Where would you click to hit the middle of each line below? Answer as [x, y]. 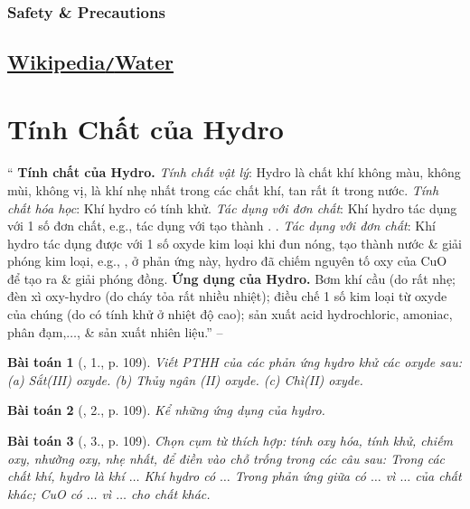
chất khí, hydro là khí [66, 476]
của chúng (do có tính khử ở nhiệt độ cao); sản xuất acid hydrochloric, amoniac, [230, 314]
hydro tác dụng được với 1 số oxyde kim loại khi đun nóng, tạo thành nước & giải [235, 243]
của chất [438, 476]
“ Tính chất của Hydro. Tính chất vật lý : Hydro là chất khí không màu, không [234, 172]
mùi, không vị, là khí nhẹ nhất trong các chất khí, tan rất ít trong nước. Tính [223, 189]
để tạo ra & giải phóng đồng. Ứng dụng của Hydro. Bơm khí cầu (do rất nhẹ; [232, 278]
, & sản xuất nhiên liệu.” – [150, 331]
